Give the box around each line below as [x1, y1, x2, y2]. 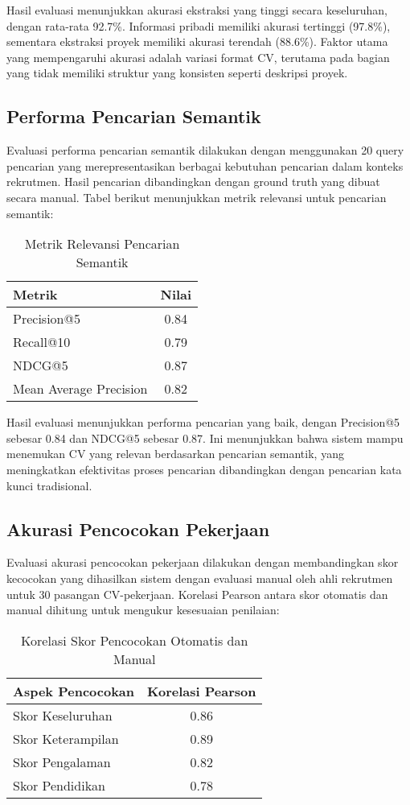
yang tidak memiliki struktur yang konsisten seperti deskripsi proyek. [6, 64, 348, 81]
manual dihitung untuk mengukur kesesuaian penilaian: [6, 601, 280, 618]
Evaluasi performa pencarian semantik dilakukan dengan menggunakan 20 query [6, 142, 404, 159]
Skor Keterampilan [13, 729, 119, 748]
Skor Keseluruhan [13, 705, 113, 724]
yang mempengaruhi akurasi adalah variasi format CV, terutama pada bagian [6, 48, 390, 65]
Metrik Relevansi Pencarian [24, 234, 180, 254]
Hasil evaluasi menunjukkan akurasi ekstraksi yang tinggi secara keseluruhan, [6, 2, 387, 18]
